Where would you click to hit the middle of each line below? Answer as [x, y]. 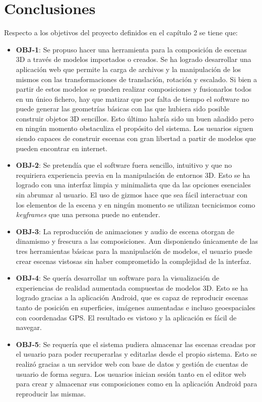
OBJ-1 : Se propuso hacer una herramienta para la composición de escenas [131, 49]
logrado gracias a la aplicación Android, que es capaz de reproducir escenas [132, 297]
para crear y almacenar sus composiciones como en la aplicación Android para [137, 384]
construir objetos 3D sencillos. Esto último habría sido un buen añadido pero [135, 118]
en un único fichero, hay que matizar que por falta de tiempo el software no [133, 98]
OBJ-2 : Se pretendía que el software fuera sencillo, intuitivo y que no [124, 165]
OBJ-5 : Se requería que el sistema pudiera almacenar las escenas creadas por [136, 344]
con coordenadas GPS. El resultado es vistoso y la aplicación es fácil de [126, 317]
